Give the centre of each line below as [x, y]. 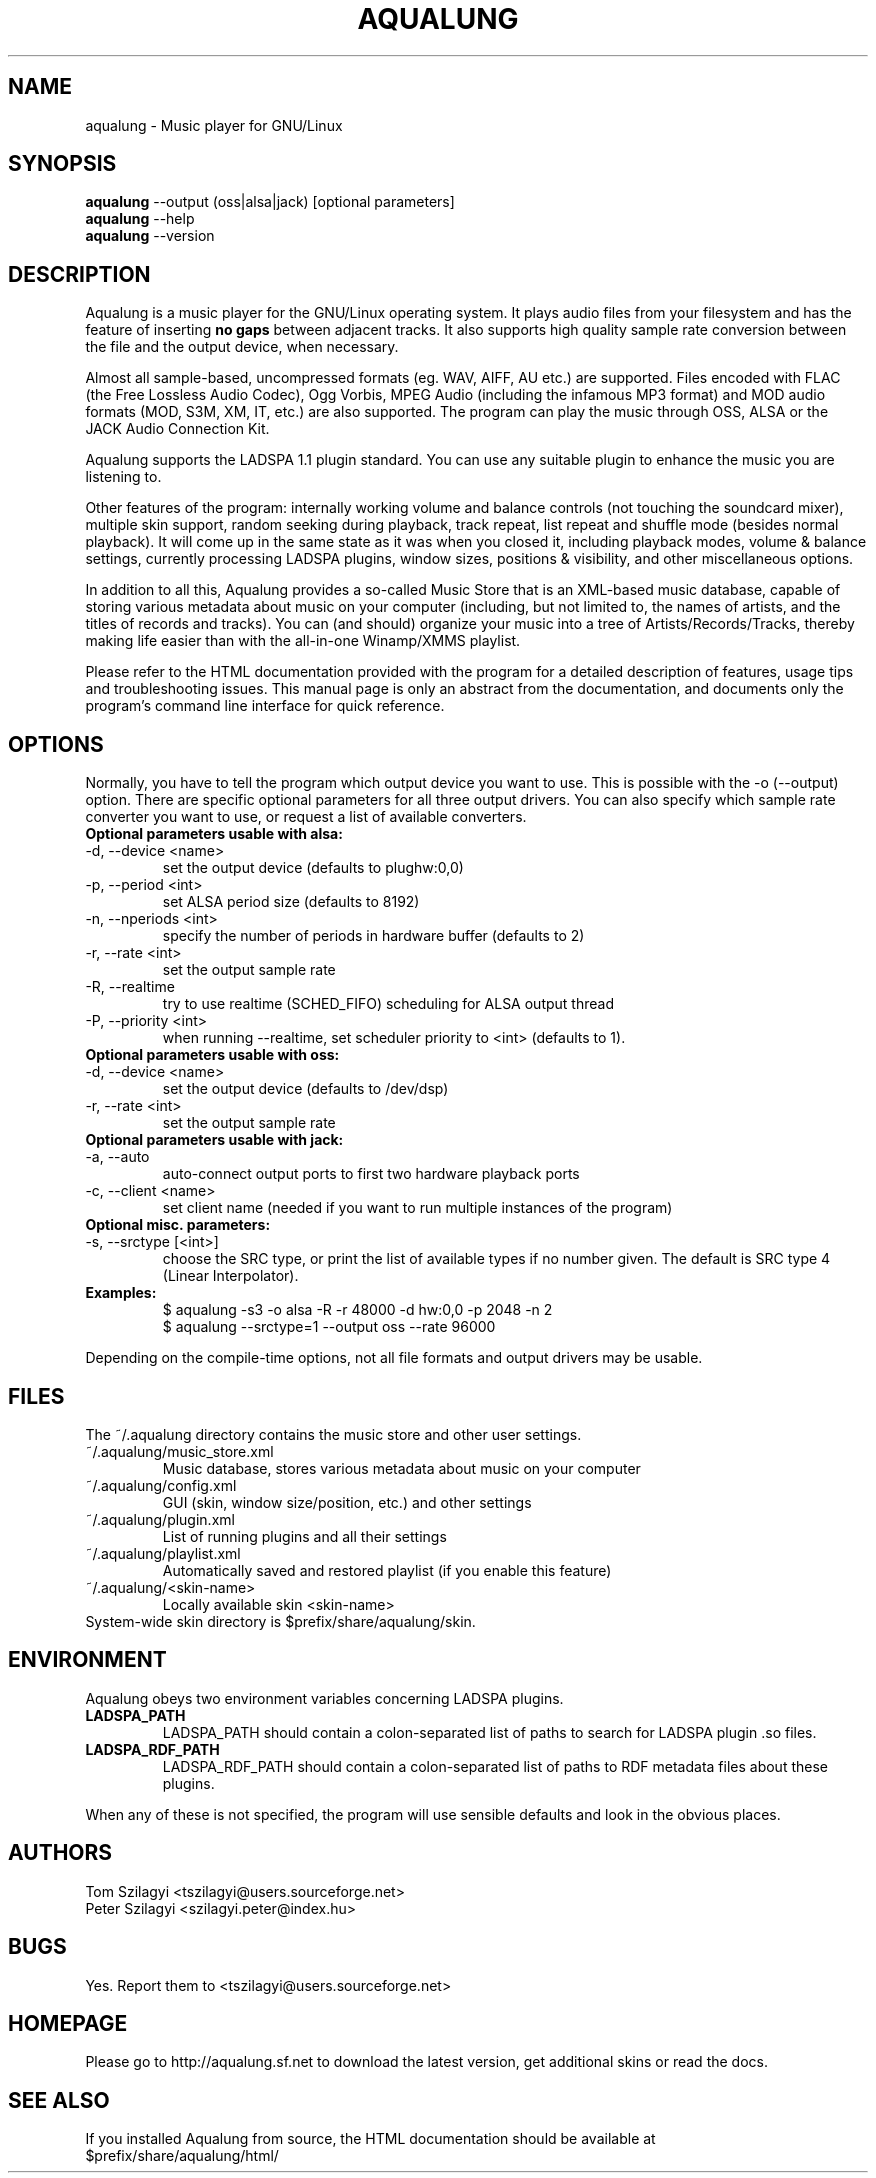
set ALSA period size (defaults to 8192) [291, 902]
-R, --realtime [130, 987]
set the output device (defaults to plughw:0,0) [313, 868]
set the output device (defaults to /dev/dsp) [305, 1089]
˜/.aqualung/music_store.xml [179, 1451]
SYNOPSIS [62, 164]
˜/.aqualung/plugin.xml [160, 1519]
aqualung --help [140, 219]
